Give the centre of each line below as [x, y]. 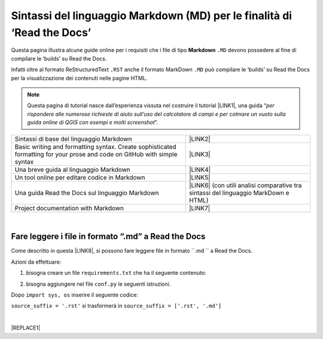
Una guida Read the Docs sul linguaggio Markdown [87, 193]
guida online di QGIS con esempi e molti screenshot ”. [93, 122]
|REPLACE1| [26, 328]
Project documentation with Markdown [69, 208]
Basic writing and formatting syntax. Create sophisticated [95, 147]
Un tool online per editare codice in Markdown [80, 178]
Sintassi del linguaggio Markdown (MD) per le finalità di [152, 16]
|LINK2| [199, 139]
